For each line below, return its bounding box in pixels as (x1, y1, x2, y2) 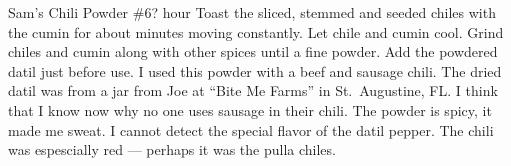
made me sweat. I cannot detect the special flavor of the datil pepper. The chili (8, 119, 494, 140)
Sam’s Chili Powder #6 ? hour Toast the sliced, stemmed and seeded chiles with (8, 2, 496, 22)
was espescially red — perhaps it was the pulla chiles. (8, 139, 336, 160)
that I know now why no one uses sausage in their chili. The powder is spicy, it (8, 99, 492, 120)
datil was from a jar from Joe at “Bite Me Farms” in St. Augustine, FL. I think (8, 80, 498, 101)
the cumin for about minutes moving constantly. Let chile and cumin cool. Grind (8, 21, 504, 42)
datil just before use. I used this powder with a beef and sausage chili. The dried (8, 60, 502, 81)
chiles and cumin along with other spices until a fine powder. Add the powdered (8, 41, 498, 62)
